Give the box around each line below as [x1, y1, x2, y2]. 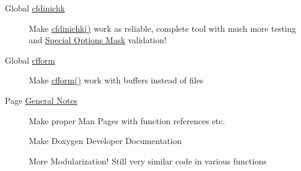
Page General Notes [5, 94, 77, 106]
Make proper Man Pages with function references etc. [29, 114, 225, 127]
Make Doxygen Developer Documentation [29, 134, 182, 147]
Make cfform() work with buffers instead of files [29, 74, 204, 86]
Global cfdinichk [5, 2, 65, 14]
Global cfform [5, 53, 55, 66]
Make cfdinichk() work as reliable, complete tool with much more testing [29, 22, 296, 34]
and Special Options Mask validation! [29, 34, 167, 46]
